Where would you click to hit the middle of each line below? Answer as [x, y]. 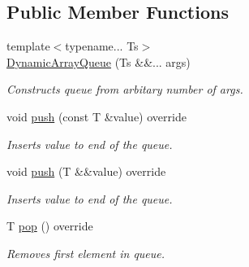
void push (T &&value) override [86, 171]
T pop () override [50, 226]
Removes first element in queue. [86, 253]
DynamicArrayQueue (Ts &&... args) [99, 61]
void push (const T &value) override [97, 116]
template [28, 46]
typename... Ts [102, 46]
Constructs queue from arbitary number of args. [125, 89]
